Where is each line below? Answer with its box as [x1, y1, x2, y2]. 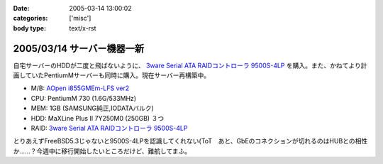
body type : [13, 23, 46, 32]
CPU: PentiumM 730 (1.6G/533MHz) [30, 94, 137, 102]
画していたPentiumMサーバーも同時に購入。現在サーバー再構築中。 [13, 71, 211, 80]
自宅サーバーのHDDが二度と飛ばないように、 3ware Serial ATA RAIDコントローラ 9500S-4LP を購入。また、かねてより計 [13, 61, 367, 70]
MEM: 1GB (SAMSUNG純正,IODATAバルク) [30, 104, 154, 113]
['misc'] [69, 14, 91, 23]
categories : [13, 14, 48, 23]
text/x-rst [69, 23, 96, 32]
